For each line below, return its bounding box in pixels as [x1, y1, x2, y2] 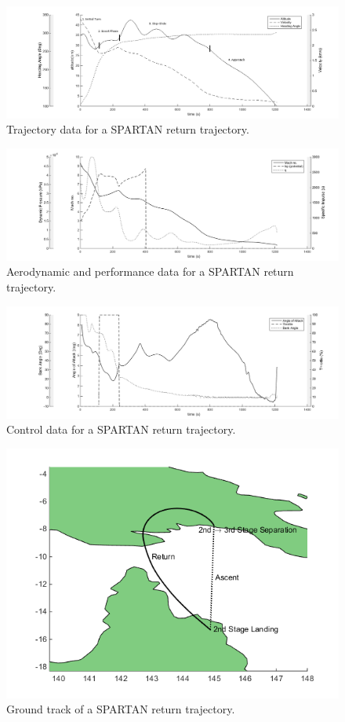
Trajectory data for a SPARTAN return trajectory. [6, 121, 249, 137]
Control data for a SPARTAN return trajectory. [6, 421, 236, 438]
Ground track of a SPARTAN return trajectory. [6, 701, 235, 717]
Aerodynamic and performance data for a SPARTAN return [6, 263, 294, 280]
